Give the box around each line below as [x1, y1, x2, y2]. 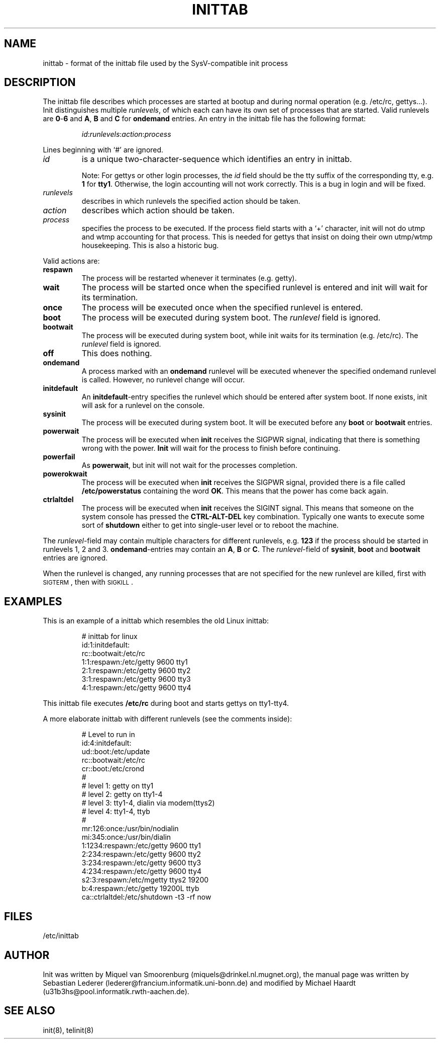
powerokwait [43, 469, 87, 478]
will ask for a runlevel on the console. [81, 401, 205, 410]
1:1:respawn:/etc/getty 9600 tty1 [81, 658, 188, 667]
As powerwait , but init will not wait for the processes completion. [81, 461, 297, 470]
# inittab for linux [81, 632, 138, 641]
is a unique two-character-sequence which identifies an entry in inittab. [81, 154, 352, 165]
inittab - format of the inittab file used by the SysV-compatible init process [43, 58, 288, 67]
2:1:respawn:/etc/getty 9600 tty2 [81, 666, 191, 675]
